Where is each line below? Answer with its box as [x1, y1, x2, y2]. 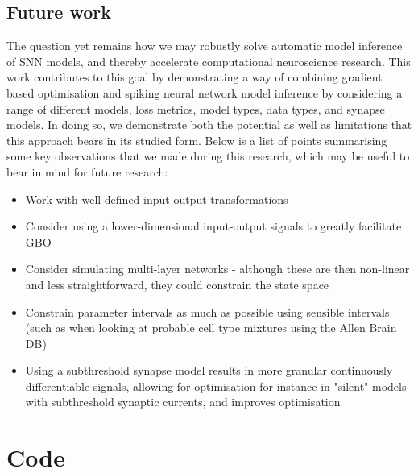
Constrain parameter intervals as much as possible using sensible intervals [25, 303, 390, 320]
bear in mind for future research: [6, 163, 168, 180]
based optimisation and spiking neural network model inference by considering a [6, 84, 403, 101]
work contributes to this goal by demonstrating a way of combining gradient [6, 68, 383, 85]
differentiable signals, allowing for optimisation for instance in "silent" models [25, 377, 407, 394]
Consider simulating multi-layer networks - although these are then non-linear [25, 260, 410, 277]
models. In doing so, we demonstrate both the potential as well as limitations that [6, 116, 412, 133]
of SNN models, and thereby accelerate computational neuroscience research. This [6, 52, 411, 69]
